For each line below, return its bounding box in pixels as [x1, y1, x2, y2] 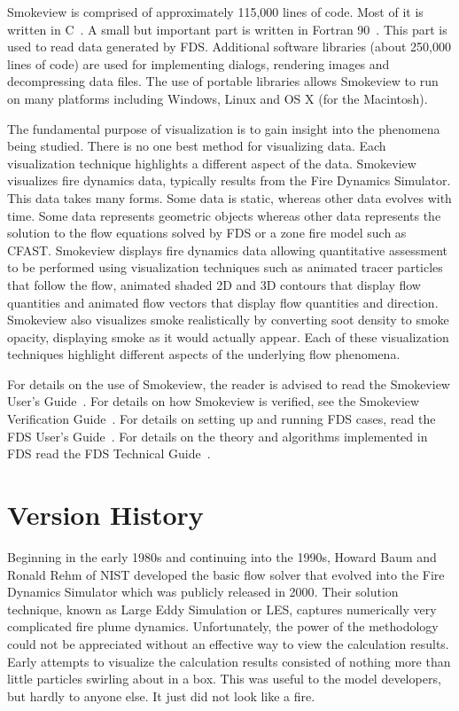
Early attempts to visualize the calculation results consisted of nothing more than [7, 652, 451, 670]
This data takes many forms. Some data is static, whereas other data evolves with [7, 188, 452, 207]
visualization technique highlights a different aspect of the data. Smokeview [7, 153, 416, 172]
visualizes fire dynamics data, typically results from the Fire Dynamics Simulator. [7, 171, 451, 190]
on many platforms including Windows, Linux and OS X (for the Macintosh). [7, 89, 428, 107]
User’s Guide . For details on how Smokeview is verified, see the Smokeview [7, 392, 420, 410]
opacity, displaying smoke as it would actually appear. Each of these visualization [7, 327, 449, 346]
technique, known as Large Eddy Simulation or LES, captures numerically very [7, 599, 437, 618]
